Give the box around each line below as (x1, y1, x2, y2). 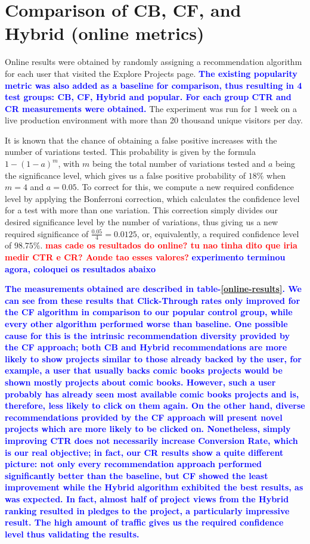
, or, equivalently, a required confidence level (137, 227, 299, 240)
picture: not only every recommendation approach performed (5, 458, 262, 470)
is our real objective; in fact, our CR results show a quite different (5, 446, 284, 458)
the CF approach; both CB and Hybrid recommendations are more (5, 341, 287, 353)
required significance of (5, 227, 89, 240)
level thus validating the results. (5, 527, 139, 540)
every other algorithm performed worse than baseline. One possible (5, 318, 288, 330)
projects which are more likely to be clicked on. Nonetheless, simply (5, 422, 291, 435)
